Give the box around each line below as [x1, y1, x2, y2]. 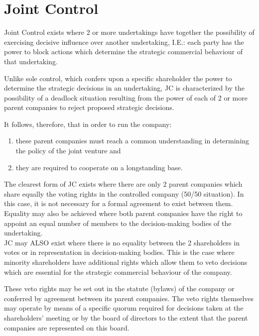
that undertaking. [4, 56, 58, 66]
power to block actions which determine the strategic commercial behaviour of [4, 46, 243, 57]
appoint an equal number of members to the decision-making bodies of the [4, 218, 232, 228]
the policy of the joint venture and [15, 145, 121, 156]
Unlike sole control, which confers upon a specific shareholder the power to [4, 73, 232, 83]
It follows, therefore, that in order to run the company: [4, 118, 172, 129]
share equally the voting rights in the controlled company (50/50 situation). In [4, 188, 244, 199]
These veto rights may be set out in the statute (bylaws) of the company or [4, 283, 235, 294]
